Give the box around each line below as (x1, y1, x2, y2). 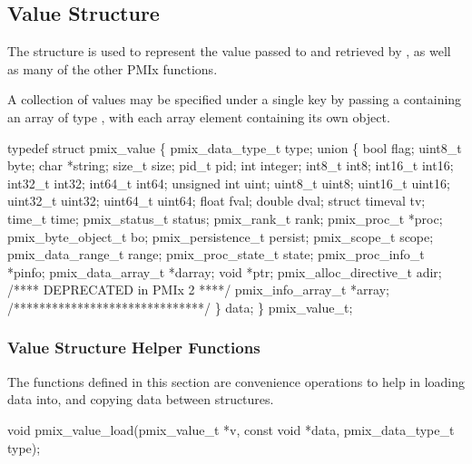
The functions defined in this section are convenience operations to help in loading (7, 372, 466, 391)
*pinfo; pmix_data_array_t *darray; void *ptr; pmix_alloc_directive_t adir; (7, 262, 442, 281)
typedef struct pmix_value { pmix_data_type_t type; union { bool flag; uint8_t (7, 138, 462, 157)
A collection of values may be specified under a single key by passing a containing (7, 90, 462, 109)
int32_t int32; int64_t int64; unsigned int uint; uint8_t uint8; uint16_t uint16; (7, 173, 450, 192)
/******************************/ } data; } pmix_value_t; (7, 297, 353, 316)
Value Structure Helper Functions (7, 336, 261, 359)
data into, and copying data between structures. (7, 390, 274, 409)
